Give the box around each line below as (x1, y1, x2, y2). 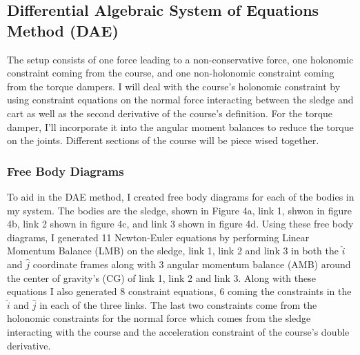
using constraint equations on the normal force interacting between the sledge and (7, 92, 354, 107)
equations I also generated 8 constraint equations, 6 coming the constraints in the (7, 284, 352, 298)
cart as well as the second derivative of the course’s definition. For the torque (7, 105, 333, 120)
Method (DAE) (7, 19, 119, 41)
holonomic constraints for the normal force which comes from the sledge (7, 311, 311, 325)
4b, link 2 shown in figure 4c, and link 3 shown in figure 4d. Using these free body (7, 216, 354, 231)
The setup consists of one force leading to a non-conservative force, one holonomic (7, 52, 354, 66)
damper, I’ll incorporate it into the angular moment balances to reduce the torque (7, 119, 354, 134)
